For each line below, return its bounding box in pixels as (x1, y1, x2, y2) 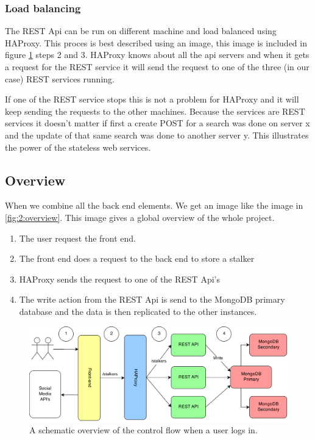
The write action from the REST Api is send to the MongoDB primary (19, 293, 285, 306)
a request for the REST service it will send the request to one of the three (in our (5, 60, 310, 73)
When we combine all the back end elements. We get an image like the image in (5, 199, 303, 212)
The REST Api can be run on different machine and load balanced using (5, 24, 277, 37)
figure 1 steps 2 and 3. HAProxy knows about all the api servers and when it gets (5, 48, 310, 61)
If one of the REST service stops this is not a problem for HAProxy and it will (5, 93, 299, 106)
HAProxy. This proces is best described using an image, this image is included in (5, 36, 307, 49)
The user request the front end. (19, 231, 136, 244)
